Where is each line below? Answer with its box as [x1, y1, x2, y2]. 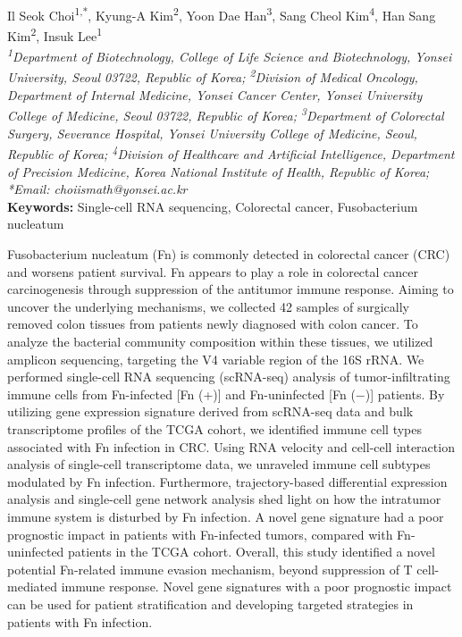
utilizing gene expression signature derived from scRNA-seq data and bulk [7, 402, 414, 421]
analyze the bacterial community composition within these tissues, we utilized [7, 332, 433, 351]
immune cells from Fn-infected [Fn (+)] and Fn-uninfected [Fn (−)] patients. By [7, 384, 445, 403]
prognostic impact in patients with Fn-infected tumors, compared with [7, 524, 393, 543]
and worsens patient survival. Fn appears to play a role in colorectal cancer [7, 262, 419, 281]
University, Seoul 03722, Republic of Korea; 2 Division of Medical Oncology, [7, 65, 418, 87]
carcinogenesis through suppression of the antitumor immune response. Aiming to [7, 280, 454, 298]
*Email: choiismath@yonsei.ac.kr [7, 180, 188, 198]
